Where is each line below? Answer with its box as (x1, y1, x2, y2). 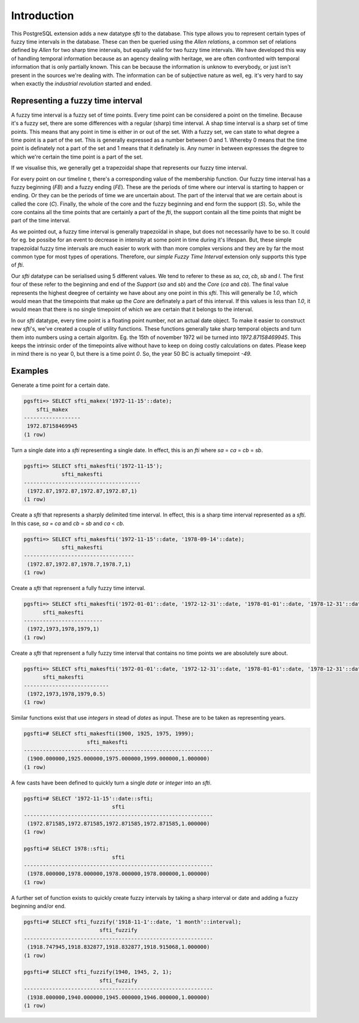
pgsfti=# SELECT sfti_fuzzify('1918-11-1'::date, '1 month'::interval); (23, 918, 242, 926)
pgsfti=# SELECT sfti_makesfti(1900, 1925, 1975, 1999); (23, 730, 194, 737)
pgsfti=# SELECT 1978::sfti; (23, 845, 109, 852)
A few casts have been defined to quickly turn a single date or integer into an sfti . (11, 779, 212, 786)
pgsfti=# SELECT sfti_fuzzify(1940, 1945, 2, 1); (23, 969, 172, 976)
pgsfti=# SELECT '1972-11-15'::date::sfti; (23, 795, 154, 802)
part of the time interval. (11, 217, 71, 224)
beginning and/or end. (11, 903, 66, 910)
